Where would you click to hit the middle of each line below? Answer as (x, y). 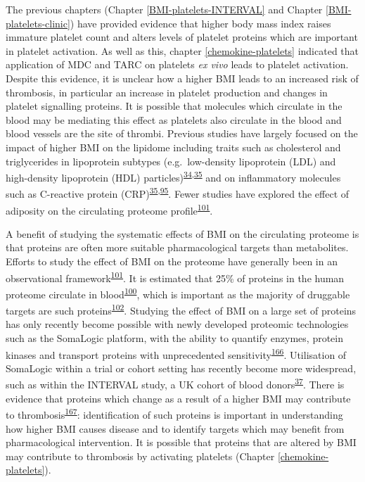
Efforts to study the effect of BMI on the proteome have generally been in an (172, 261)
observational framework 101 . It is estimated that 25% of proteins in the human (175, 277)
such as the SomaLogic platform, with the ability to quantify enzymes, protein (175, 338)
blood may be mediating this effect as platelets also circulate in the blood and (174, 119)
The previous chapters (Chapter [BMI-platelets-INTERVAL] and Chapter (164, 9)
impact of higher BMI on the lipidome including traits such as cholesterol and (173, 147)
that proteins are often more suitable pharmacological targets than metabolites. (177, 247)
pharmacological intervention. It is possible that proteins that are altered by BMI (181, 442)
